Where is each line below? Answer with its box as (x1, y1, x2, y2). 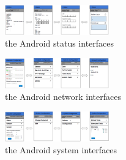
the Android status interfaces (5, 37, 114, 50)
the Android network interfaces (5, 90, 121, 103)
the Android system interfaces (5, 143, 117, 156)
